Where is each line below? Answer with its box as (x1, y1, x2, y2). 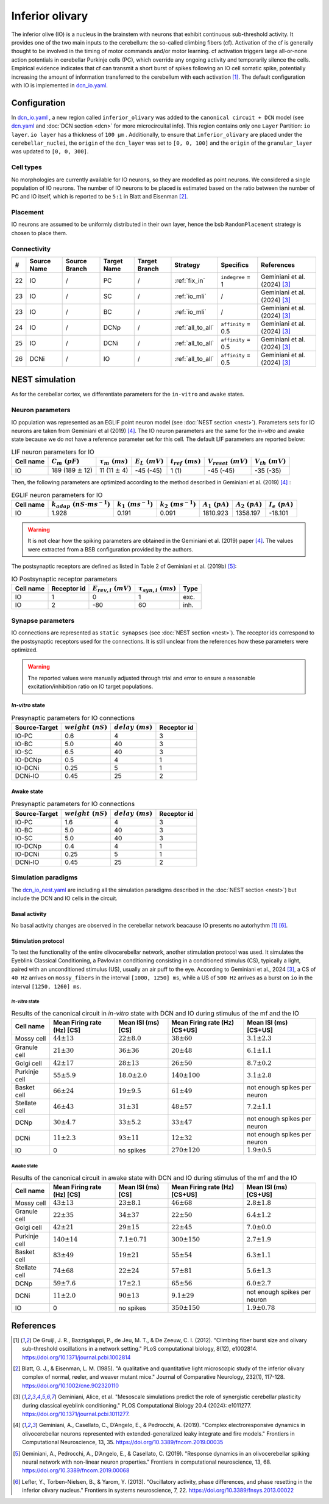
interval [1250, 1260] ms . (11, 983, 82, 990)
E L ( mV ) (135, 457, 164, 467)
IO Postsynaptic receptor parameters (11, 575, 118, 583)
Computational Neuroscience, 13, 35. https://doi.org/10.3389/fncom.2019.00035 (22, 1439, 224, 1446)
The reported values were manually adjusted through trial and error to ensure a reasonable (27, 674, 256, 681)
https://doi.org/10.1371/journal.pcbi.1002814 (22, 1353, 131, 1361)
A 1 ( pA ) (202, 500, 230, 509)
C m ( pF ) (51, 457, 80, 467)
